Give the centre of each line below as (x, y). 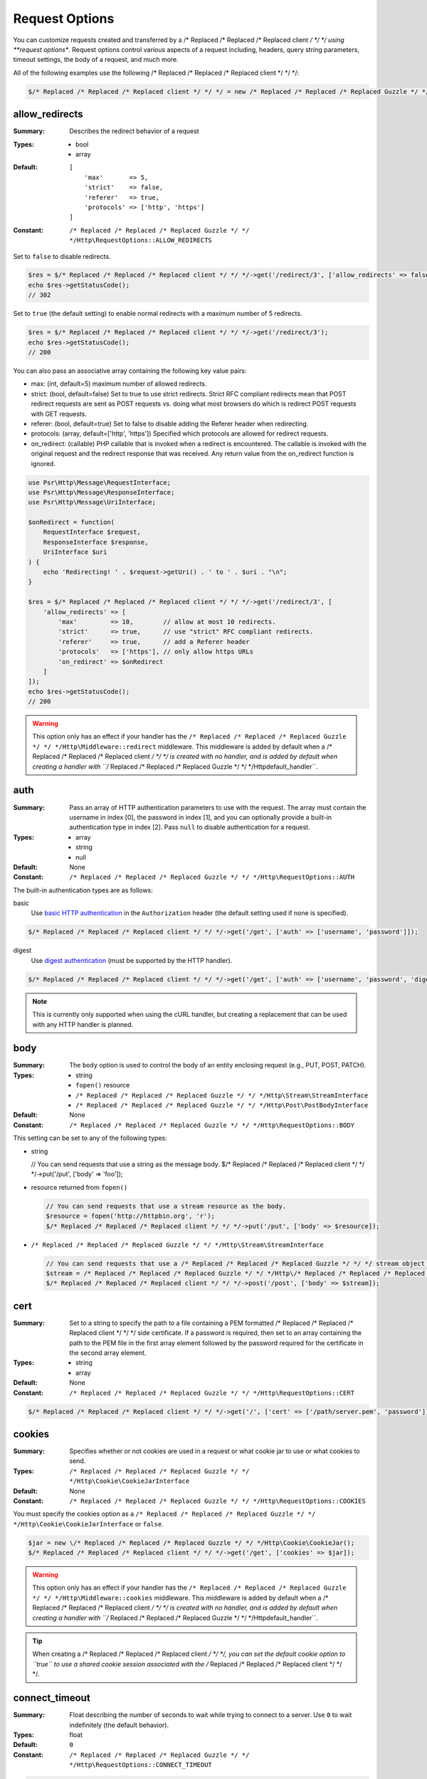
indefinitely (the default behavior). (119, 1725)
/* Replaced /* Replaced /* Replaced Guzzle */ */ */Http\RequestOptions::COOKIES (217, 1501)
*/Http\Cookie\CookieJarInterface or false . (88, 1524)
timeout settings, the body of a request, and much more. (96, 60)
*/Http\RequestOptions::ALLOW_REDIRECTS (141, 241)
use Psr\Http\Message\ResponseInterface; (101, 492)
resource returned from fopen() (79, 1187)
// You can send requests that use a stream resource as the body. (166, 1206)
